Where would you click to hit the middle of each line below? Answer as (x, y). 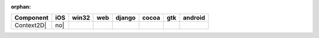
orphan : (21, 7)
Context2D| (30, 25)
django (126, 18)
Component (32, 18)
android (194, 18)
